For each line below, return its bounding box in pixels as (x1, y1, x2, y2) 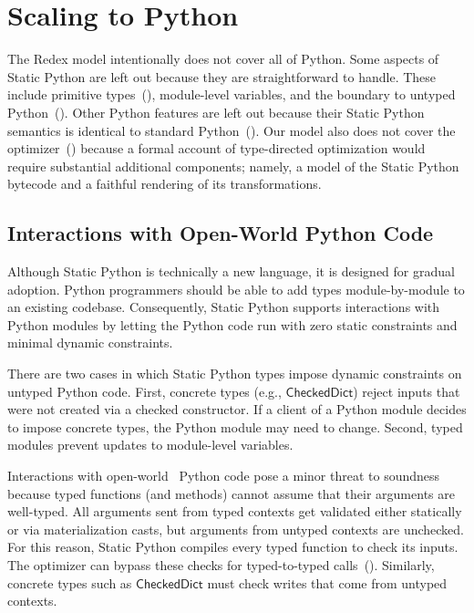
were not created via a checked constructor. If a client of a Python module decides (7, 400, 467, 419)
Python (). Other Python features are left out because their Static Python (7, 102, 425, 121)
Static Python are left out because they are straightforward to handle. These (7, 67, 437, 86)
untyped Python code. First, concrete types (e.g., (7, 381, 282, 400)
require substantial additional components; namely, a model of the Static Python (7, 156, 459, 175)
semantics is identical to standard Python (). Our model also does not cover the (7, 120, 456, 140)
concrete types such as (7, 573, 132, 592)
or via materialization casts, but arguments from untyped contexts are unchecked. (7, 519, 464, 538)
